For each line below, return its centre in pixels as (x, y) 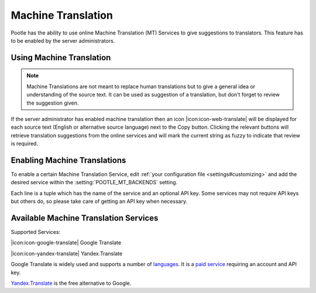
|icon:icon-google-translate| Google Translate (66, 243)
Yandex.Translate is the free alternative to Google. (71, 283)
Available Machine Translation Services (85, 218)
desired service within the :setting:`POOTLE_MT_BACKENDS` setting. (94, 182)
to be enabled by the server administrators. (63, 40)
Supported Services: (36, 232)
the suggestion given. (53, 103)
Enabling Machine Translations (68, 160)
